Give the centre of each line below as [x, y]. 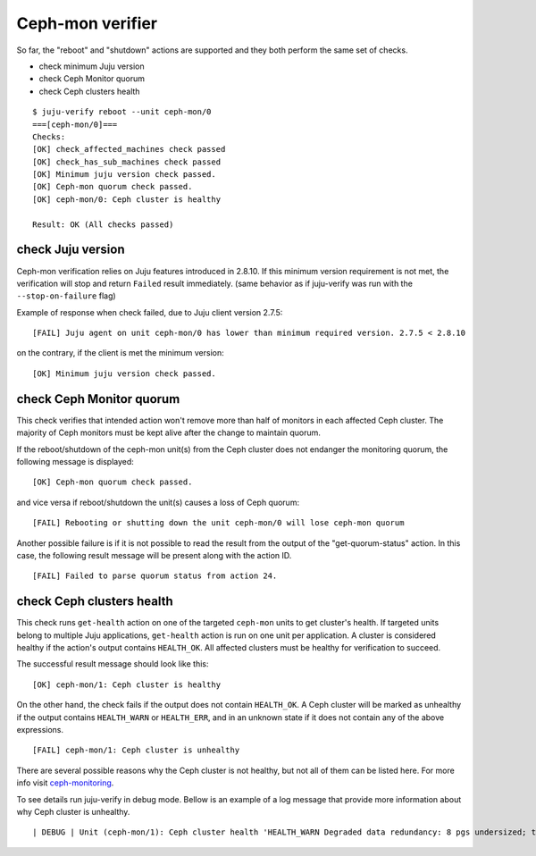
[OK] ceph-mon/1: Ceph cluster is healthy [127, 684]
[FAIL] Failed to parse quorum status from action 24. [155, 576]
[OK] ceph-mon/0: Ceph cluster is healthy [127, 199]
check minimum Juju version [92, 66]
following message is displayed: [75, 461]
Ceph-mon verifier [87, 23]
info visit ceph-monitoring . [65, 783]
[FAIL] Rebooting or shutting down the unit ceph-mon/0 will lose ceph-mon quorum [218, 523]
